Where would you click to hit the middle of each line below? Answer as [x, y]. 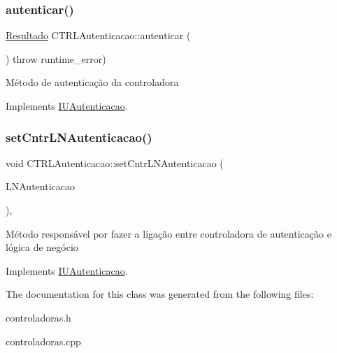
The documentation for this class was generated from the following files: [160, 294]
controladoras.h [38, 317]
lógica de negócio [42, 247]
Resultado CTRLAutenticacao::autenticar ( [98, 35]
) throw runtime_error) [56, 58]
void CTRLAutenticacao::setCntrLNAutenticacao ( [115, 163]
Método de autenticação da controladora [92, 82]
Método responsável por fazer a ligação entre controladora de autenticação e [168, 233]
